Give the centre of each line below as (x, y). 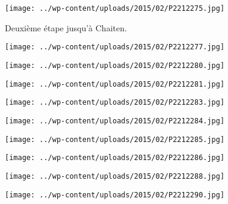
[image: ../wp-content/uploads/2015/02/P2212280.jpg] (115, 65)
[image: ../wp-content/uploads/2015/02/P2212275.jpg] (115, 8)
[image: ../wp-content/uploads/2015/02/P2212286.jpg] (115, 158)
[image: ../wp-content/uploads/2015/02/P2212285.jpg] (115, 139)
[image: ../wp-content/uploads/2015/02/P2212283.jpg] (115, 103)
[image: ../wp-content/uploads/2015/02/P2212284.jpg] (115, 121)
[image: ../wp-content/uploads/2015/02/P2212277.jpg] (115, 47)
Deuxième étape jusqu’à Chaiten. (66, 27)
